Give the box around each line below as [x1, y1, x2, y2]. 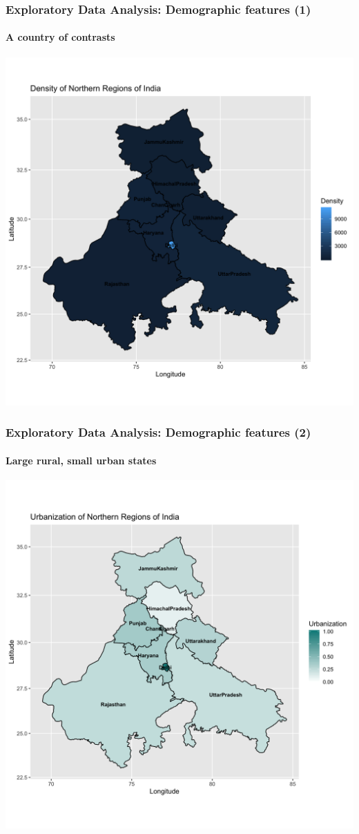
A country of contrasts [6, 30, 115, 44]
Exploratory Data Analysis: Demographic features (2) [6, 424, 311, 441]
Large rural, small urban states [6, 453, 157, 467]
